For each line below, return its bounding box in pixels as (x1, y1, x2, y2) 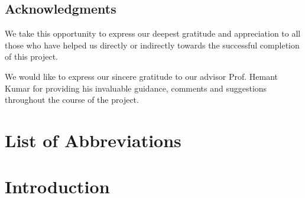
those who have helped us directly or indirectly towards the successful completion (5, 38, 300, 51)
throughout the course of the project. (5, 93, 139, 106)
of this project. (5, 50, 58, 63)
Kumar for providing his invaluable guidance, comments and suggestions (5, 82, 267, 94)
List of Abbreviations (5, 128, 181, 152)
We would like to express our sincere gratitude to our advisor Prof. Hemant (5, 70, 278, 82)
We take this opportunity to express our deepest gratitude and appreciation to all (5, 27, 301, 40)
